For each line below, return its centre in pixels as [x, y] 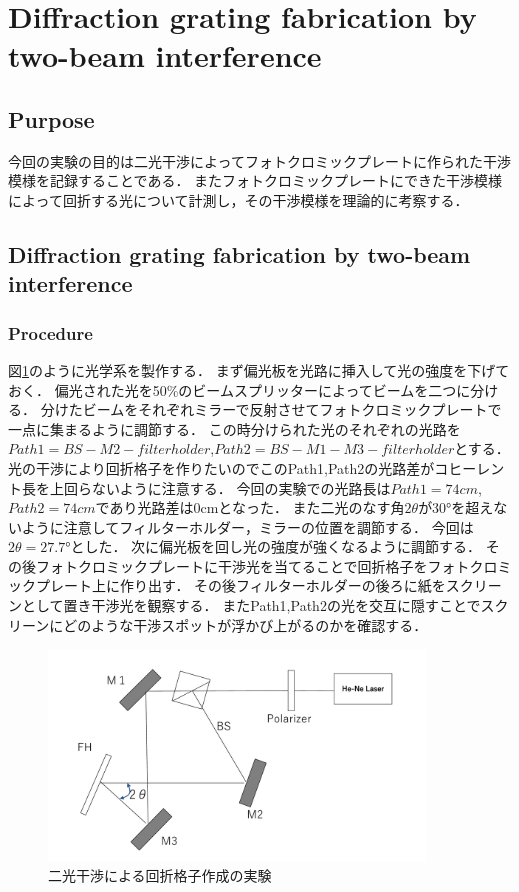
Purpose [51, 118]
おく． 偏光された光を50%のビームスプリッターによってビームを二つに [239, 389]
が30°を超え [456, 507]
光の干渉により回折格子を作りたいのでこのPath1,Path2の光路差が [221, 467]
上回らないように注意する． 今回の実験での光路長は [220, 487]
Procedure [50, 332]
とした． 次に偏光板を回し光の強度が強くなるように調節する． [276, 546]
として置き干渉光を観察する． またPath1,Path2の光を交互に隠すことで [251, 605]
